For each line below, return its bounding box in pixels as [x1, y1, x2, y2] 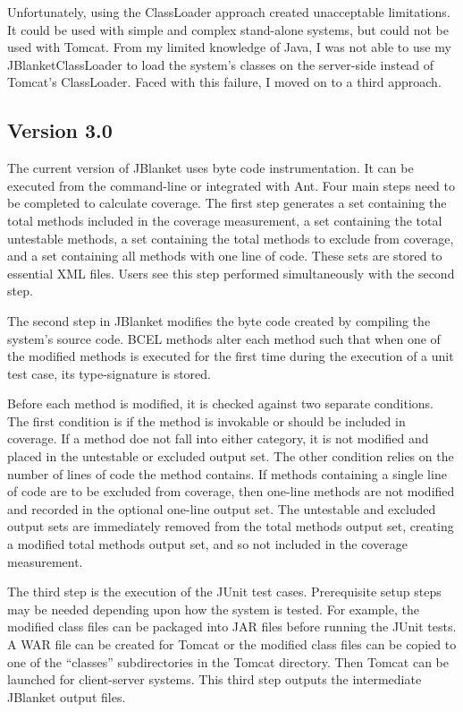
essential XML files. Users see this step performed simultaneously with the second [7, 263, 455, 282]
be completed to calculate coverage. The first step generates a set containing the [7, 193, 447, 212]
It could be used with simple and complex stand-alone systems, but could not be [7, 20, 449, 39]
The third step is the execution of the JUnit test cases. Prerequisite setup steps [7, 582, 442, 601]
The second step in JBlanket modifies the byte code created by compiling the [7, 311, 431, 330]
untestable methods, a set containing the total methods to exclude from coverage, [7, 228, 454, 247]
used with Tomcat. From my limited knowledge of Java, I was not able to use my [7, 38, 451, 56]
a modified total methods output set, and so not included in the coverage [7, 535, 408, 553]
